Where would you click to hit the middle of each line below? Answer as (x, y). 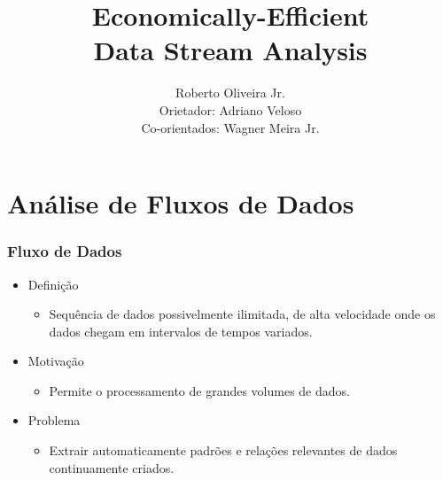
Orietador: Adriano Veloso (230, 109)
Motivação (56, 361)
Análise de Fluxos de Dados (181, 203)
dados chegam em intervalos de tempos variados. (181, 331)
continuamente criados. (112, 467)
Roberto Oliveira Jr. (230, 93)
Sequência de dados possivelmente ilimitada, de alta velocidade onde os (242, 314)
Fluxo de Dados (65, 251)
